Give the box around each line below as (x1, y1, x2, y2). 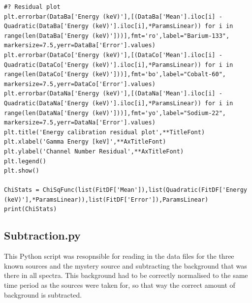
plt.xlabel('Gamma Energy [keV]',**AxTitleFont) (4, 138, 166, 146)
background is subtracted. (4, 289, 82, 300)
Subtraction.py (4, 228, 81, 243)
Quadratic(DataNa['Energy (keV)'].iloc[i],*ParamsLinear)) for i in (4, 99, 233, 107)
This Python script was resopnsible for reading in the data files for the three (4, 251, 234, 261)
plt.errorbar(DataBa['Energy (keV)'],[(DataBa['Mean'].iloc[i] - (4, 13, 222, 20)
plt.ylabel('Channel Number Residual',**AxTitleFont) (4, 148, 184, 155)
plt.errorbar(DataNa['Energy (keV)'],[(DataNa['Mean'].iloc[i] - (4, 90, 222, 97)
